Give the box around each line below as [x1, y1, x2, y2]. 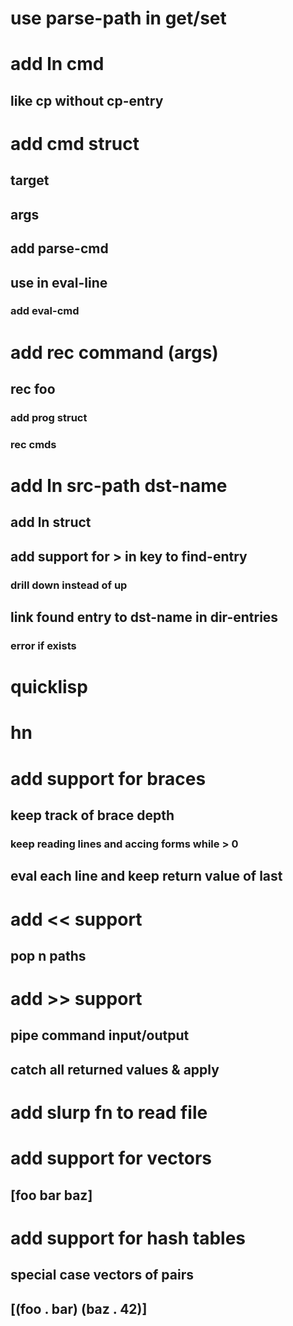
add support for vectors [10, 1147, 213, 1170]
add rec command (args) [10, 341, 219, 364]
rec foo [10, 381, 56, 398]
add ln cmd [10, 53, 105, 76]
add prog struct [10, 410, 88, 424]
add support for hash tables [10, 1227, 247, 1249]
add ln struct [10, 514, 92, 531]
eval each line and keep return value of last [10, 868, 283, 885]
